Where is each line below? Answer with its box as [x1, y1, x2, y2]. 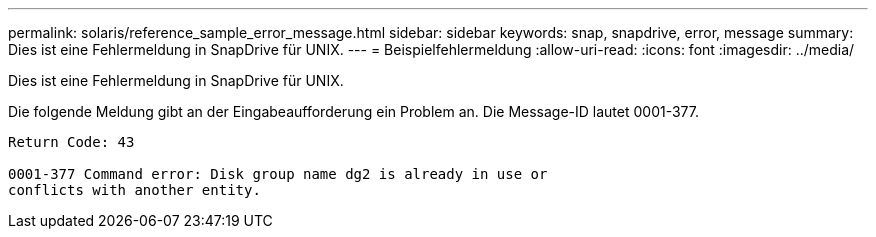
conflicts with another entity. [8, 182, 261, 198]
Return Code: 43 [8, 134, 135, 150]
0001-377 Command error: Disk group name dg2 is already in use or [8, 166, 548, 182]
